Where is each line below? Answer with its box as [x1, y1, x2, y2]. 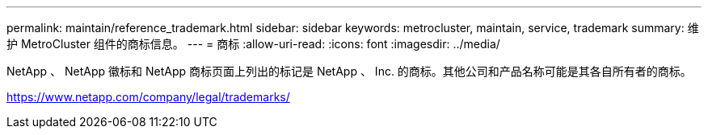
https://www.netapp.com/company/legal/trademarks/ [6, 90, 290, 104]
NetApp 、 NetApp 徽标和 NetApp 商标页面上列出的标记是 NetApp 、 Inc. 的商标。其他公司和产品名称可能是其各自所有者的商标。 [6, 64, 692, 78]
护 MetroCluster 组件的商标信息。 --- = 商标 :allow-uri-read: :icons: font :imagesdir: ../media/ [6, 37, 500, 51]
